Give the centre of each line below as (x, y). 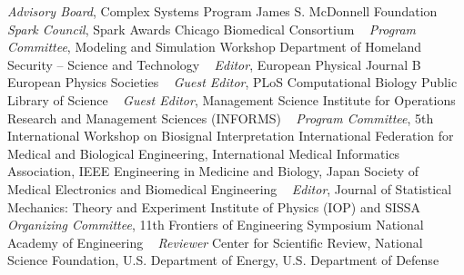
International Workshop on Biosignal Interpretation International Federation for (231, 136)
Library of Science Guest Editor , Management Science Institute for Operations (232, 99)
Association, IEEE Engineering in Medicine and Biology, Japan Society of (213, 171)
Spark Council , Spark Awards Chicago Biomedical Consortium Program (212, 29)
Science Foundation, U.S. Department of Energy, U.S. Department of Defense (223, 260)
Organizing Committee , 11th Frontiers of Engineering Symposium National (216, 225)
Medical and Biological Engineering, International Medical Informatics (204, 153)
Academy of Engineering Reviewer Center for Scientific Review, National (215, 242)
